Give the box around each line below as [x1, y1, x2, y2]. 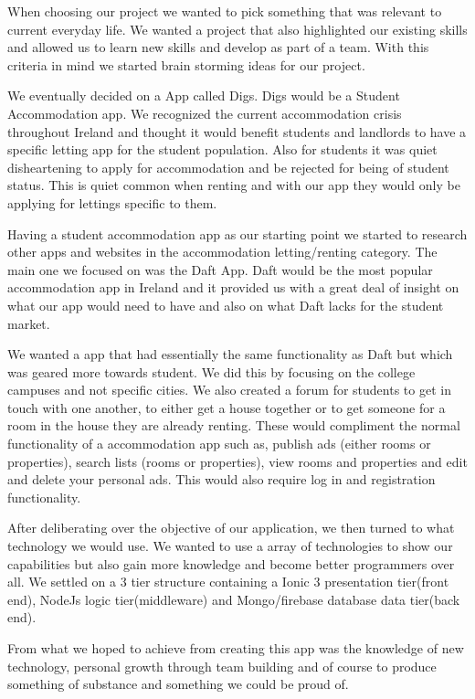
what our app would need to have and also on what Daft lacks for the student [7, 295, 444, 314]
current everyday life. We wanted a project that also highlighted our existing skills [7, 19, 468, 38]
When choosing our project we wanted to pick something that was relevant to [7, 2, 442, 20]
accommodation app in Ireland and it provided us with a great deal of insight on [7, 278, 459, 297]
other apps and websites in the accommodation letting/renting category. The [7, 242, 438, 261]
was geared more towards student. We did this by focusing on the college [7, 362, 416, 381]
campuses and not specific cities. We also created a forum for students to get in [7, 380, 451, 399]
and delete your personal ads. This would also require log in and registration [7, 470, 436, 489]
